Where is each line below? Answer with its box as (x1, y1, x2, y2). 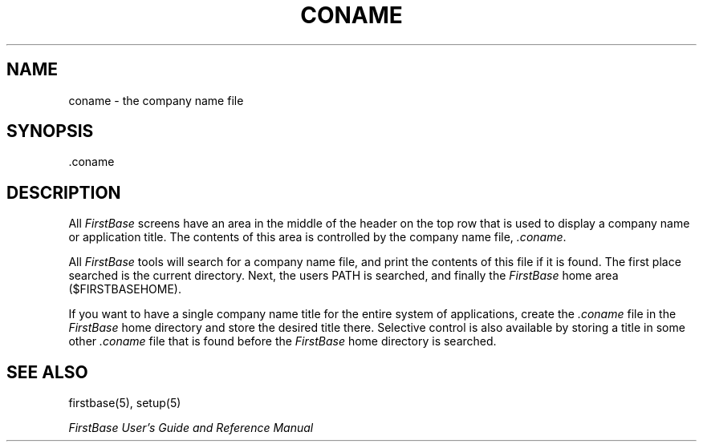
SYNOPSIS (6, 121, 94, 142)
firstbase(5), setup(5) (68, 396, 181, 410)
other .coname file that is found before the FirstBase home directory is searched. (68, 334, 497, 349)
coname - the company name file (68, 93, 244, 107)
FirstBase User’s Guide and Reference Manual (68, 421, 314, 435)
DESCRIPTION (6, 182, 121, 203)
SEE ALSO (6, 361, 88, 382)
